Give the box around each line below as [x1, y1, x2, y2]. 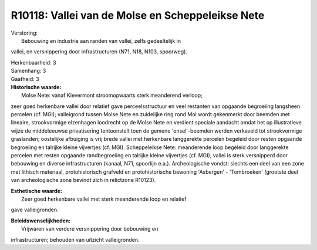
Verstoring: [11, 29, 38, 36]
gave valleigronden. [11, 206, 59, 214]
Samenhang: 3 [11, 67, 46, 75]
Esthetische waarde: [11, 187, 63, 194]
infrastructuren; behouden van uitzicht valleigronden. [11, 236, 140, 243]
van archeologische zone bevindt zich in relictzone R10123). [11, 177, 156, 184]
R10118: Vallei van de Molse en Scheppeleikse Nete [11, 9, 265, 22]
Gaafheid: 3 [11, 75, 39, 82]
